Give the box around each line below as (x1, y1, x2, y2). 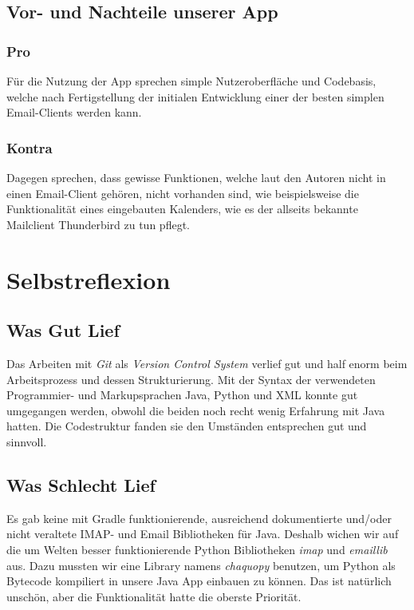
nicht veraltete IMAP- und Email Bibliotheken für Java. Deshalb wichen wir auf (6, 525, 399, 542)
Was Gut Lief (6, 318, 120, 343)
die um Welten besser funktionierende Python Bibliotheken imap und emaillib (6, 541, 388, 557)
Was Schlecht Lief (6, 472, 156, 497)
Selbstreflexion (6, 263, 171, 295)
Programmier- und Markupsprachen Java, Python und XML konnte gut (6, 386, 358, 403)
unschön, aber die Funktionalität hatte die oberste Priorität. (6, 588, 302, 604)
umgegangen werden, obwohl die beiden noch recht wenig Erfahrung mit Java (6, 402, 385, 418)
